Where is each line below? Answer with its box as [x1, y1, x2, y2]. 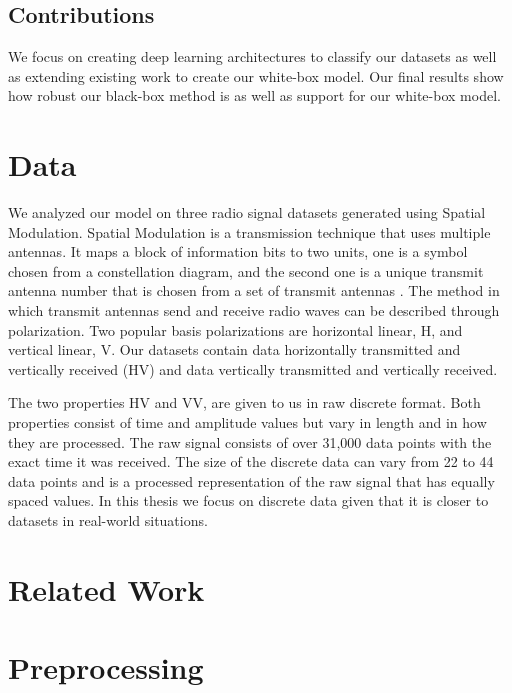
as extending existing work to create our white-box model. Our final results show [8, 65, 504, 86]
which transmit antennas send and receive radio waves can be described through [8, 300, 500, 321]
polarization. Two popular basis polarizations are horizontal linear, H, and [8, 319, 463, 340]
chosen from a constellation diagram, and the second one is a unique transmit [8, 260, 484, 281]
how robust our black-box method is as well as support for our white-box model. [8, 85, 501, 106]
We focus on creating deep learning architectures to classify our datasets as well [8, 46, 497, 67]
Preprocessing [8, 647, 204, 688]
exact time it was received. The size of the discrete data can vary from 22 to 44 [8, 451, 494, 472]
